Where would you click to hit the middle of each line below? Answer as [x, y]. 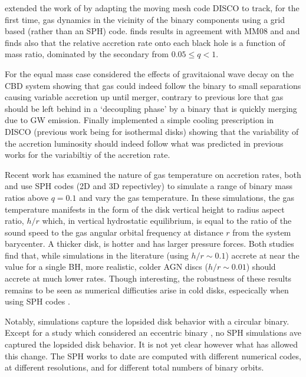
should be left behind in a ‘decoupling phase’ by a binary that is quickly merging [151, 108]
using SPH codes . [37, 301]
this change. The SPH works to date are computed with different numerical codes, [153, 355]
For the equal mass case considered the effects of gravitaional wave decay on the [149, 73]
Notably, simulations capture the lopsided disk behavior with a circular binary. [147, 321]
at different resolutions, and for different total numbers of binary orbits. [134, 367]
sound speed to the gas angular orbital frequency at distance [114, 232]
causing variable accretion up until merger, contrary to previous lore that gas [144, 97]
